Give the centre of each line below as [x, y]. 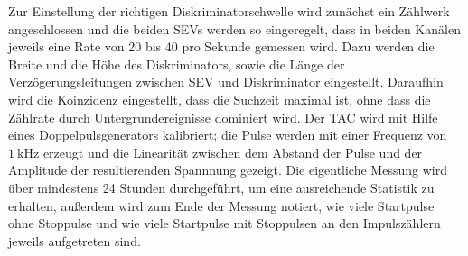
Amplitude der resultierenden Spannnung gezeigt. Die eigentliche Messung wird [228, 170]
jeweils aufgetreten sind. [75, 240]
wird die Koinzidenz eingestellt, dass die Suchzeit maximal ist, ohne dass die [220, 99]
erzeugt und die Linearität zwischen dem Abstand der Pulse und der [233, 152]
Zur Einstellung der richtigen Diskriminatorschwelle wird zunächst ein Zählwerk [229, 11]
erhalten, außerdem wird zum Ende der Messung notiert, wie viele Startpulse [221, 205]
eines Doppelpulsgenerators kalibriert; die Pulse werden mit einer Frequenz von [228, 135]
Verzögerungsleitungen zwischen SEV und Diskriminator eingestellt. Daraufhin [226, 82]
